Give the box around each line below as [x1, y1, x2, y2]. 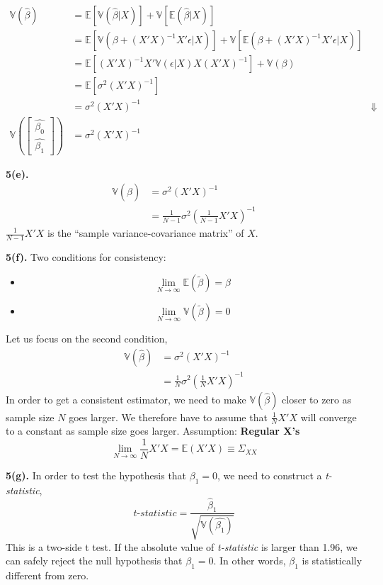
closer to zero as [282, 391, 352, 406]
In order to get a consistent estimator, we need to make [6, 391, 246, 406]
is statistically [302, 553, 362, 568]
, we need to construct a [217, 468, 322, 483]
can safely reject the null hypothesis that [6, 553, 183, 568]
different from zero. [6, 568, 89, 583]
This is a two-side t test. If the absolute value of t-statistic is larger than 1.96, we [6, 539, 358, 554]
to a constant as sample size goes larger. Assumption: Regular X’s [6, 423, 300, 438]
